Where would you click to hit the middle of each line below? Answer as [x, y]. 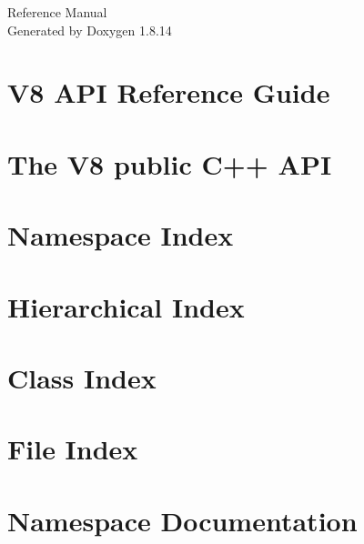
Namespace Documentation [182, 520]
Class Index [82, 377]
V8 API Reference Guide [169, 92]
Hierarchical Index [126, 306]
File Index [73, 449]
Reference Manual [57, 12]
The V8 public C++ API [170, 163]
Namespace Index [121, 235]
